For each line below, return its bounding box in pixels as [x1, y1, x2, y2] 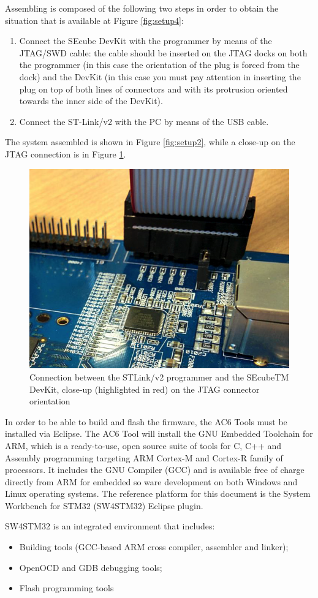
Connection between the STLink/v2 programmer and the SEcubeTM [29, 370, 289, 383]
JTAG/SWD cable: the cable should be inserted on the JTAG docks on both [19, 46, 308, 59]
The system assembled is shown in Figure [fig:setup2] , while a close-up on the [5, 135, 295, 148]
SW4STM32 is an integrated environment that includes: [5, 520, 215, 532]
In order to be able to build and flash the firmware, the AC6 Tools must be [5, 415, 287, 428]
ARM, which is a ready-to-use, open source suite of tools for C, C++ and [5, 439, 282, 452]
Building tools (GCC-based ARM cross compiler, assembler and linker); [19, 540, 289, 553]
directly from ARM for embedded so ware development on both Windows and [5, 475, 298, 488]
